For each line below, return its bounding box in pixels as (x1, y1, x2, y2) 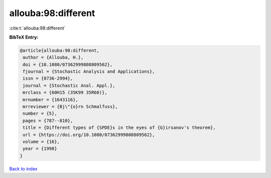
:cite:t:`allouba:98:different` (9, 25, 66, 31)
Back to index (9, 165, 38, 171)
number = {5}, (23, 111, 57, 116)
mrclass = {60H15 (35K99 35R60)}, (23, 90, 107, 95)
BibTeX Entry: (9, 34, 39, 40)
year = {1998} (23, 146, 57, 151)
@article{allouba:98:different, (20, 48, 100, 53)
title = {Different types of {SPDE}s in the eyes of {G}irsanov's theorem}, (23, 125, 216, 130)
